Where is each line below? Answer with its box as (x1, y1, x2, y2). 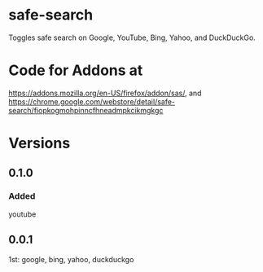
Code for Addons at (8, 61, 143, 80)
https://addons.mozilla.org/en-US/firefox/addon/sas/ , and (8, 88, 202, 98)
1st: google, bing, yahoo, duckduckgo (8, 254, 134, 264)
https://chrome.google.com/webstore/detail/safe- (8, 96, 176, 107)
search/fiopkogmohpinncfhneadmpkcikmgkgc (8, 105, 164, 115)
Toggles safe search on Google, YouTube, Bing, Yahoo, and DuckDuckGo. (8, 33, 256, 42)
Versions (8, 134, 71, 152)
